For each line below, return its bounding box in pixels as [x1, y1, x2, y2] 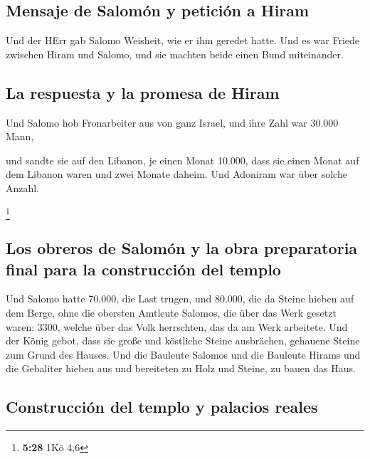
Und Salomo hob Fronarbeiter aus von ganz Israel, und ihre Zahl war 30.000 [6, 115, 339, 130]
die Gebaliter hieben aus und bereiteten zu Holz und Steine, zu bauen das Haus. [6, 361, 356, 376]
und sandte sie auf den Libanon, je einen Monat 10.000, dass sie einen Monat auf [6, 152, 359, 167]
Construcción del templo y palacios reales [6, 396, 318, 418]
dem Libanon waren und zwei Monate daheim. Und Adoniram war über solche [6, 167, 347, 181]
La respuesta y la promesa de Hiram [6, 81, 280, 103]
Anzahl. [6, 180, 40, 195]
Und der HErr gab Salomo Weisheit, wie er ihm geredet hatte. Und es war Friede [6, 33, 360, 48]
